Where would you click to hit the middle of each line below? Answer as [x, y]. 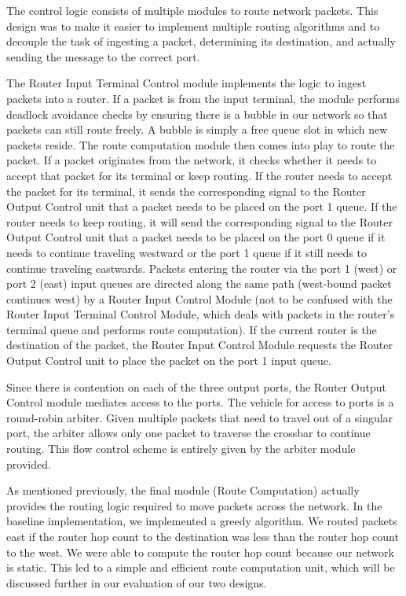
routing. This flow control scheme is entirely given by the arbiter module [181, 449]
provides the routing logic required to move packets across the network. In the [194, 505]
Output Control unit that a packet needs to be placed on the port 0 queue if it [196, 237]
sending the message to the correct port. [103, 56]
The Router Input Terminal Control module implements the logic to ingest [187, 83]
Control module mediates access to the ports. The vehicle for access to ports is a [200, 402]
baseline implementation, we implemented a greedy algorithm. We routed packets [202, 521]
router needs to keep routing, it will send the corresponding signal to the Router [199, 221]
